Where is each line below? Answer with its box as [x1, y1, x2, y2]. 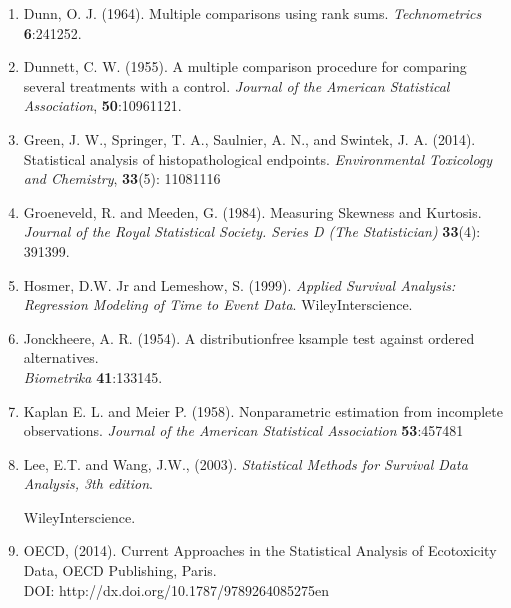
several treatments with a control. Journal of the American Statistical [23, 75, 450, 96]
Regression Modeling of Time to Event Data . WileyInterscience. [23, 294, 413, 315]
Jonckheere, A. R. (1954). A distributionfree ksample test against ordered [23, 327, 475, 348]
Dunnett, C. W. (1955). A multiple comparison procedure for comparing [23, 56, 467, 77]
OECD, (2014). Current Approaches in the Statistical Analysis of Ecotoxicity [23, 540, 497, 561]
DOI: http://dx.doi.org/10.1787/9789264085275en [23, 579, 329, 600]
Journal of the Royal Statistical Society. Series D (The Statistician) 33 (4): [23, 221, 481, 242]
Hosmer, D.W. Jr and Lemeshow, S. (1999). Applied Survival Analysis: [23, 274, 456, 295]
